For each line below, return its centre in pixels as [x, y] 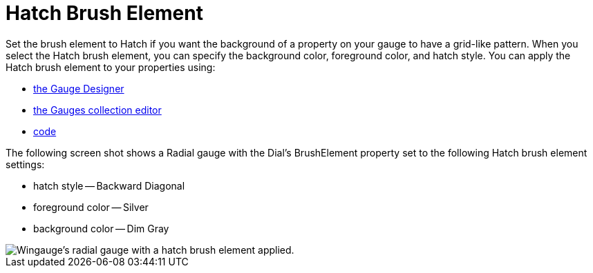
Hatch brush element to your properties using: [111, 67]
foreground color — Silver [91, 207]
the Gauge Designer [79, 88]
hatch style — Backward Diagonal [109, 185]
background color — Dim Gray [101, 228]
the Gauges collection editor [97, 110]
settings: [25, 164]
